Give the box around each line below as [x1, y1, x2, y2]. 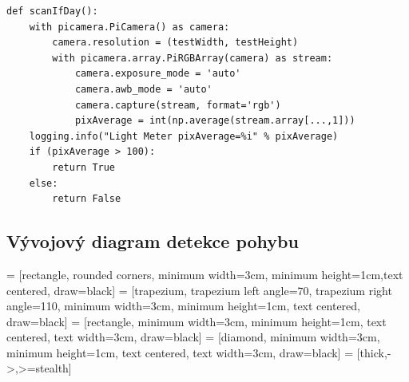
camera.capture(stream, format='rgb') [74, 99, 281, 111]
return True [52, 161, 116, 173]
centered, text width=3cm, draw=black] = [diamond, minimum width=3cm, [6, 329, 380, 345]
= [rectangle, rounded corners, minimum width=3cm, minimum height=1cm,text [6, 266, 403, 282]
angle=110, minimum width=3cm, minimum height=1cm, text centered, [6, 297, 360, 314]
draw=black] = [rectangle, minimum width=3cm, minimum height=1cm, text [6, 313, 387, 329]
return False [52, 193, 121, 205]
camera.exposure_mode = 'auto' [74, 68, 241, 80]
